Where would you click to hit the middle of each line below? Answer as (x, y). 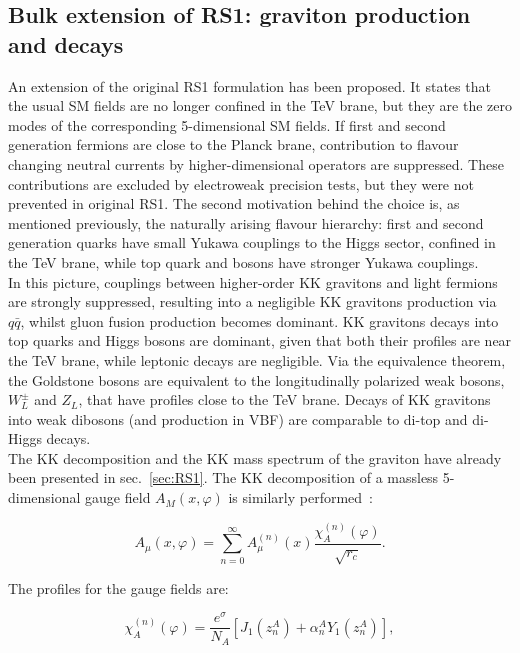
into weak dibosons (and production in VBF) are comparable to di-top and (238, 418)
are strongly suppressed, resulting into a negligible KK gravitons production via (252, 301)
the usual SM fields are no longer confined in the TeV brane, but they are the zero (260, 105)
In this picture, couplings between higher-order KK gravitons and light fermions (253, 281)
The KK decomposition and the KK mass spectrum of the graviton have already (255, 457)
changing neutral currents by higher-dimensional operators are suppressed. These (256, 163)
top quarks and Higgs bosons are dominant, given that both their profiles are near (260, 340)
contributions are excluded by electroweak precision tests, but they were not (241, 183)
